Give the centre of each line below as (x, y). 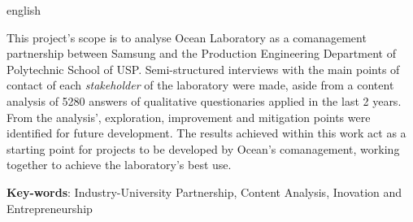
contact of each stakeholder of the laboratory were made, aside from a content (200, 85)
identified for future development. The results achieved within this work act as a (206, 133)
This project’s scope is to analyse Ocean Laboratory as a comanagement (187, 37)
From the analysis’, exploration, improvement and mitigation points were (189, 117)
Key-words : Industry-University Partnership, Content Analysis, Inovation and (204, 192)
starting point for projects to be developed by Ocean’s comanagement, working (203, 148)
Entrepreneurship (50, 208)
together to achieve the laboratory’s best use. (119, 165)
